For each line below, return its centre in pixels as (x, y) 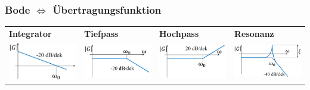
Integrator (30, 33)
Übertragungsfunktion (107, 9)
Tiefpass (101, 33)
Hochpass (179, 33)
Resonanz (254, 33)
